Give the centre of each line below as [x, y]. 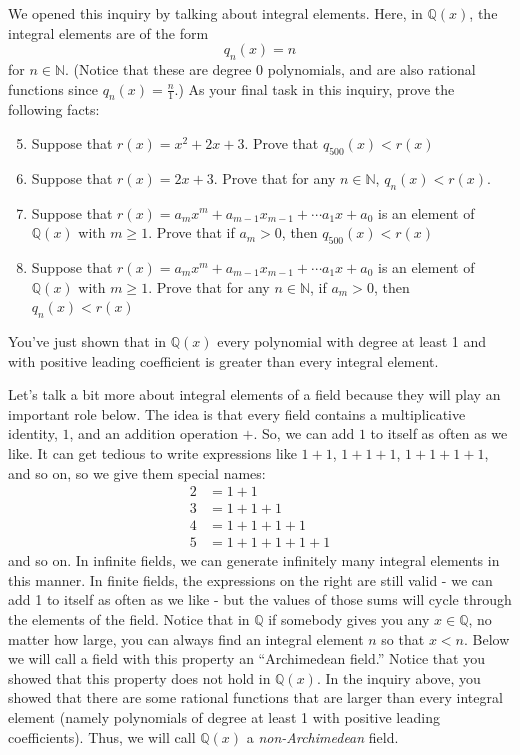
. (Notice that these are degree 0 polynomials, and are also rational [270, 68]
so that [403, 638]
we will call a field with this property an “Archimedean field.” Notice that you [246, 658]
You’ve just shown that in [87, 340]
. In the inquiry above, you [398, 677]
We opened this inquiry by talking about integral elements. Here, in [215, 13]
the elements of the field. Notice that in [129, 619]
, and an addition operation [153, 433]
